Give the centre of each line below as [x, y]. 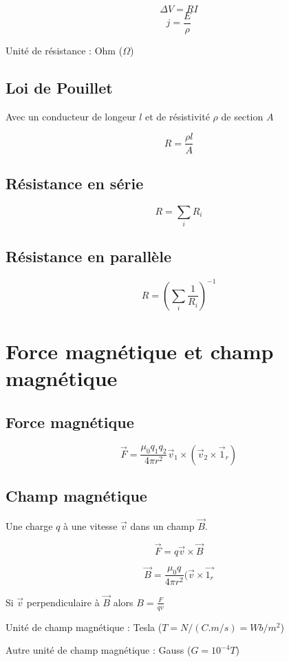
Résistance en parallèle [88, 256]
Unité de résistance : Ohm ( [64, 51]
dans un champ [162, 525]
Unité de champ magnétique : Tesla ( [84, 627]
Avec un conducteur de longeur [71, 116]
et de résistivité [177, 116]
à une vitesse [90, 525]
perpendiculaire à [63, 602]
